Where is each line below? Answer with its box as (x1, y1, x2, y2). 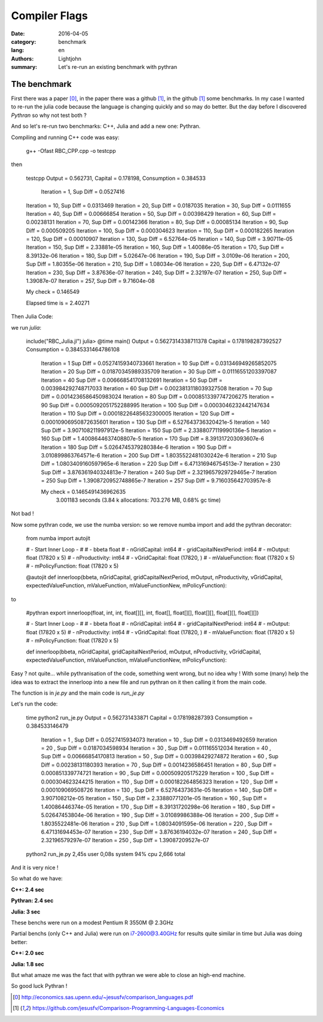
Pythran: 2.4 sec (11, 897, 54, 905)
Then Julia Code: (11, 313, 53, 320)
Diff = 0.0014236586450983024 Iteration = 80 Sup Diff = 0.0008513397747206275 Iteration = (41, 393, 275, 400)
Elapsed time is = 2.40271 (26, 299, 90, 306)
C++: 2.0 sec (11, 949, 44, 957)
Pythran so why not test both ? (11, 111, 87, 119)
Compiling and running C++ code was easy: (11, 134, 120, 141)
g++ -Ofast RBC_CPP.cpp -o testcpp (26, 147, 116, 154)
